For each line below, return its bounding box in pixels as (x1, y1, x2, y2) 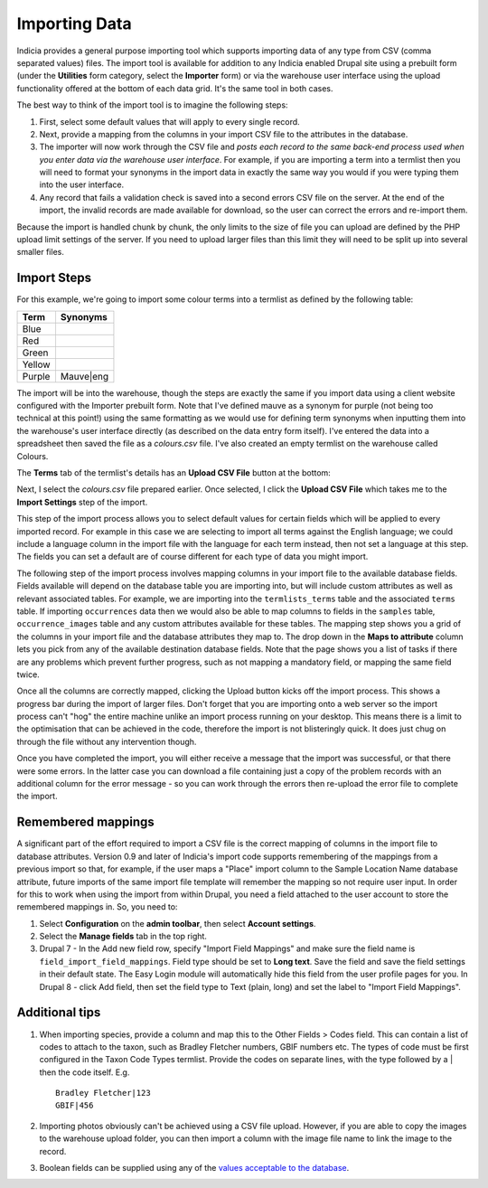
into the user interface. (39, 179, 125, 190)
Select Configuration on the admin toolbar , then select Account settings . (39, 918, 316, 929)
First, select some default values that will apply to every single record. (39, 116, 300, 127)
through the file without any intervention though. (16, 736, 197, 747)
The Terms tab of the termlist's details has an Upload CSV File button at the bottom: (16, 467, 332, 478)
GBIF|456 (55, 1100, 94, 1111)
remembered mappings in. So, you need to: (16, 901, 178, 912)
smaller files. (16, 247, 65, 258)
